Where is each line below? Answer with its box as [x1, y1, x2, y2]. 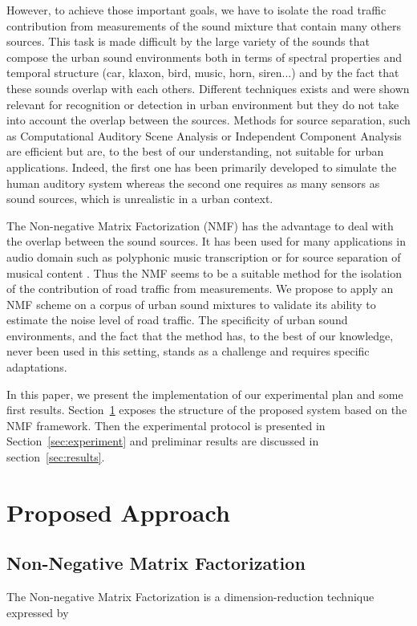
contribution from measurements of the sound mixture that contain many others [6, 17, 402, 34]
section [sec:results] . [6, 449, 105, 465]
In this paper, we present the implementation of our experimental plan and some [6, 385, 403, 402]
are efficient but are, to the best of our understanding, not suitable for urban [6, 143, 384, 160]
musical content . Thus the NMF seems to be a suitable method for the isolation [6, 264, 402, 281]
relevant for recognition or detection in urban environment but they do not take [6, 96, 399, 112]
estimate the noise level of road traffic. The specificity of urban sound [6, 311, 348, 328]
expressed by [6, 604, 69, 620]
